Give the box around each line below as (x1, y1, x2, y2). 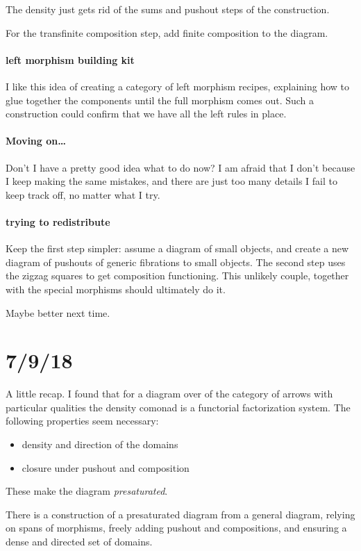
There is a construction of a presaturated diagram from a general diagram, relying (6, 507, 355, 521)
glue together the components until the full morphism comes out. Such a (6, 92, 314, 107)
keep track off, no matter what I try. (6, 187, 160, 202)
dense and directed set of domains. (6, 534, 153, 548)
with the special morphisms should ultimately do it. (6, 281, 226, 296)
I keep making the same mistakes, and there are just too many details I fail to (6, 174, 337, 188)
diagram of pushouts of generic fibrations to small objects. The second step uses (6, 254, 346, 269)
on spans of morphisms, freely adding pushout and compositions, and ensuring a (6, 520, 347, 535)
